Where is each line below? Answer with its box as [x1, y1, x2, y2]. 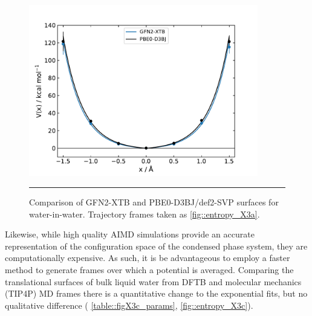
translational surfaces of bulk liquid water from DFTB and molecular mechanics [5, 275, 302, 288]
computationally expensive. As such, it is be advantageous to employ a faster [5, 251, 290, 264]
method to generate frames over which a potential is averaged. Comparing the [5, 263, 294, 276]
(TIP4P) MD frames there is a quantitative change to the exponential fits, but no [5, 287, 308, 300]
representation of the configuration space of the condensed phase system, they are [5, 239, 308, 252]
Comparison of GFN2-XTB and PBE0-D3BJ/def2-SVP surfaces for [29, 196, 279, 208]
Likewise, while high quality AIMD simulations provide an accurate [5, 228, 255, 240]
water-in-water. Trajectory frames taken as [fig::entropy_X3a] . [29, 207, 260, 220]
